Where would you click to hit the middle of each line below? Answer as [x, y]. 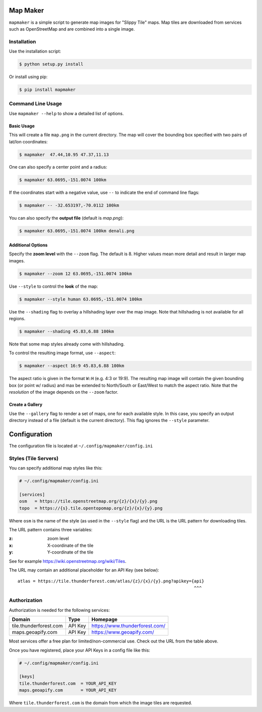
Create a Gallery [26, 405]
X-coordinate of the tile [70, 545]
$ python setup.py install [51, 64]
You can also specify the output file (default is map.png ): [66, 218]
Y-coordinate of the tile [70, 552]
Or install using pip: [28, 77]
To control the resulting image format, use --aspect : [62, 353]
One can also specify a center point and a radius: [58, 167]
